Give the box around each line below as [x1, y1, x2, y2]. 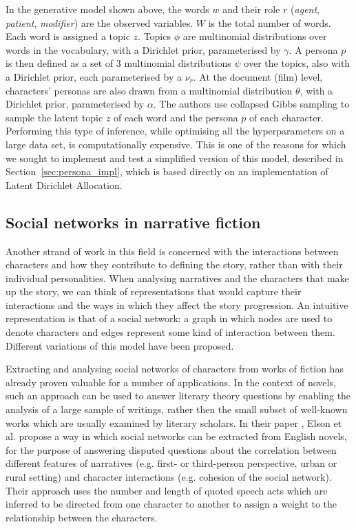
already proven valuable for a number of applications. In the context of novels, [6, 375, 336, 389]
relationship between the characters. [6, 510, 158, 524]
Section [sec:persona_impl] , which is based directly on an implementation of [6, 164, 328, 179]
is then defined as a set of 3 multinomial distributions [6, 56, 231, 70]
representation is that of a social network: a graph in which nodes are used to [6, 311, 333, 326]
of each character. [249, 110, 324, 124]
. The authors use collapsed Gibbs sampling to [153, 97, 350, 111]
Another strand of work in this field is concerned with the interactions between [6, 243, 339, 258]
